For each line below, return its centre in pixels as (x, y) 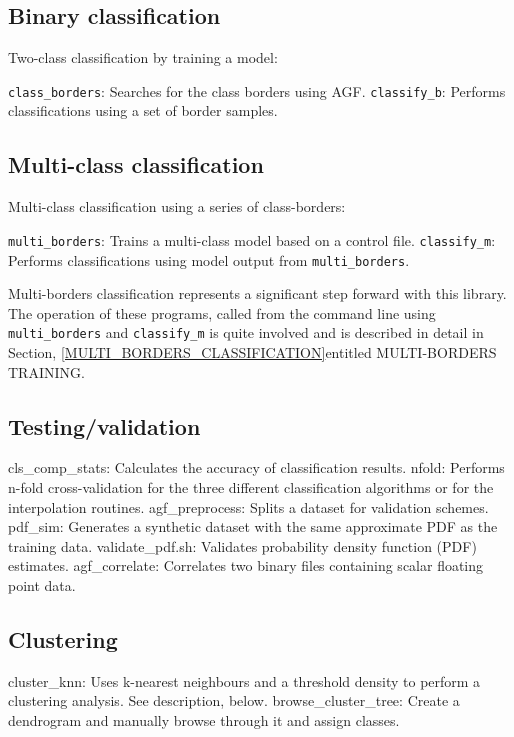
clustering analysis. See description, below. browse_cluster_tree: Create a (234, 700)
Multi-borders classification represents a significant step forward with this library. (257, 293)
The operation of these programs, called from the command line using (222, 312)
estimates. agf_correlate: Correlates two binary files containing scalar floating (246, 565)
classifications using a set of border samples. (143, 110)
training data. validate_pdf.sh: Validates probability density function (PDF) (242, 545)
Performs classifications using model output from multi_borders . (209, 259)
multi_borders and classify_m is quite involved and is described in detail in (246, 332)
